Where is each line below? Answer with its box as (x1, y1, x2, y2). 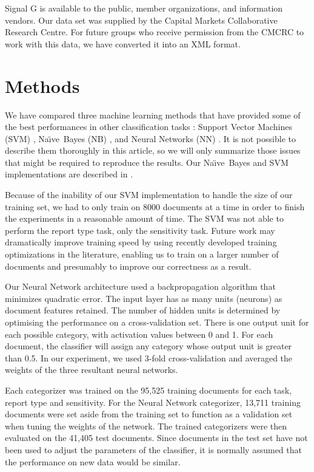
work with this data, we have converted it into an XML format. (5, 37, 241, 50)
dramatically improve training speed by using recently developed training (5, 236, 277, 248)
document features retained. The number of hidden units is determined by (5, 304, 281, 316)
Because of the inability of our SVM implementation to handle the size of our (5, 188, 293, 201)
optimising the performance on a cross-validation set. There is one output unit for (5, 316, 309, 328)
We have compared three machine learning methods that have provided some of (5, 108, 301, 121)
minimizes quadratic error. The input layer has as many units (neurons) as (5, 292, 282, 304)
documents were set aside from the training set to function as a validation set (5, 408, 293, 420)
